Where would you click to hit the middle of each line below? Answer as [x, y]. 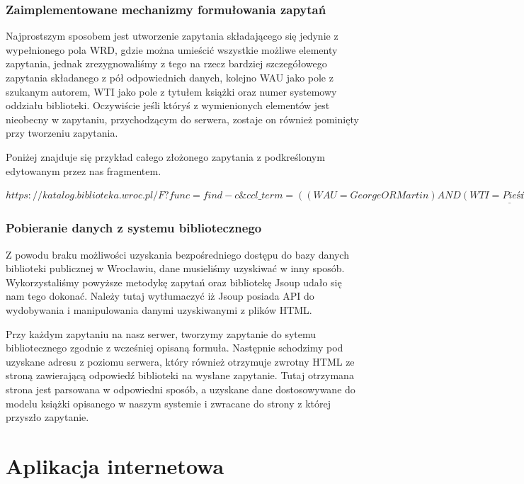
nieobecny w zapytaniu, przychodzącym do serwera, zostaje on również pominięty [182, 119]
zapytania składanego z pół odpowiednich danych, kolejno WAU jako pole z [170, 77]
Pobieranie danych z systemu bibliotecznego [134, 228]
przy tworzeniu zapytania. [62, 133]
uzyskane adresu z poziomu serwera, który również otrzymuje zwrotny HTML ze [180, 361]
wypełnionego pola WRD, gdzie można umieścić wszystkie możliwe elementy [172, 49]
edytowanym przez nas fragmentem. [84, 170]
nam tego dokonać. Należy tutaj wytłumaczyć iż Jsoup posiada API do [160, 296]
